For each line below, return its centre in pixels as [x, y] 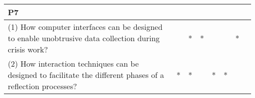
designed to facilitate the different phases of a [86, 75]
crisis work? [28, 49]
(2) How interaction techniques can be [73, 63]
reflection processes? [42, 86]
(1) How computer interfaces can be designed [85, 27]
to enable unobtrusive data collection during [84, 38]
